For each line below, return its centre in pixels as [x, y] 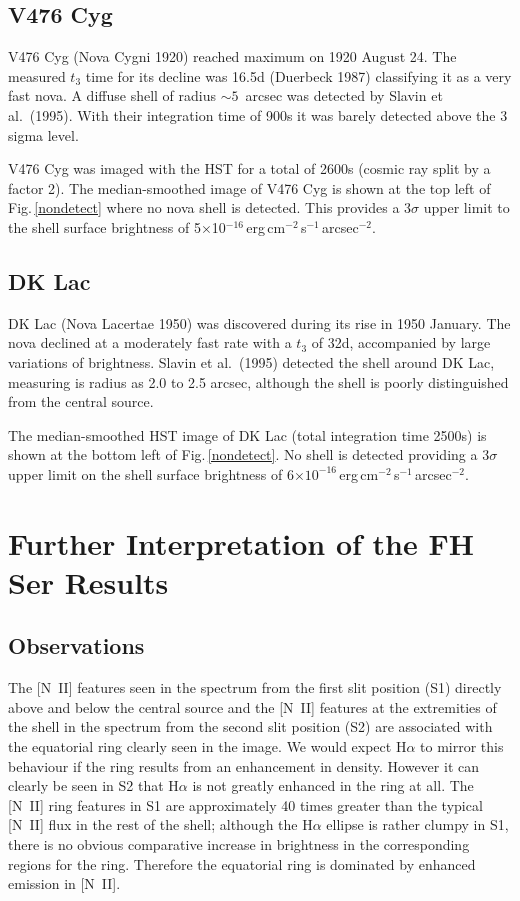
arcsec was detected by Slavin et [344, 95]
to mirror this [462, 746]
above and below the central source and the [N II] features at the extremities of [252, 706]
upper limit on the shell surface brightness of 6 [151, 473]
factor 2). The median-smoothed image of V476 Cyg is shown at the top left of [249, 187]
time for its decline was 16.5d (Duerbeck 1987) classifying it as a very [298, 75]
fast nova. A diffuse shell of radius [112, 95]
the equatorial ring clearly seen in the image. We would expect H [207, 746]
